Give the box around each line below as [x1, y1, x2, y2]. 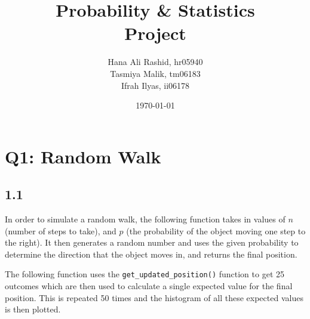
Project [124, 21, 186, 45]
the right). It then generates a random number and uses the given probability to [5, 236, 299, 249]
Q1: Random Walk [5, 144, 161, 168]
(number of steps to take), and [5, 224, 116, 237]
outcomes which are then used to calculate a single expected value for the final [5, 280, 293, 292]
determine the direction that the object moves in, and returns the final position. [5, 247, 297, 260]
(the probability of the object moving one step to [126, 224, 306, 237]
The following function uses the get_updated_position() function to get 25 [5, 268, 284, 280]
